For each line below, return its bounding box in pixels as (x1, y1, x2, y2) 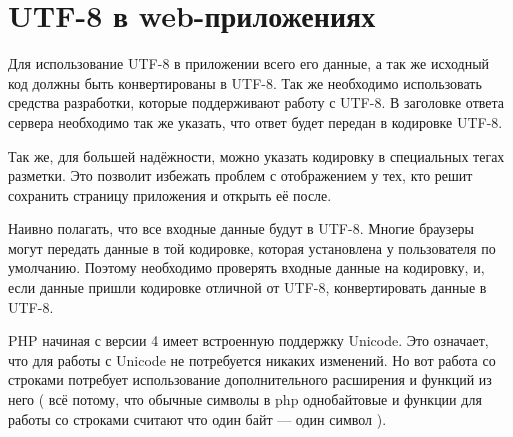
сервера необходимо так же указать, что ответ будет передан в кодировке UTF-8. (8, 111, 503, 132)
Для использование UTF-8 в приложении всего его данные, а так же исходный (8, 53, 490, 74)
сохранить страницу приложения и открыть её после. (8, 184, 332, 205)
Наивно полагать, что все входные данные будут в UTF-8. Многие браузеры (8, 218, 475, 239)
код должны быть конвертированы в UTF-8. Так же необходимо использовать (8, 72, 482, 93)
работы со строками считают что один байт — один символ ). (8, 408, 387, 429)
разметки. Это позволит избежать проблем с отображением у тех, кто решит (8, 165, 473, 186)
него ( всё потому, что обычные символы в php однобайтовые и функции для (8, 389, 482, 410)
